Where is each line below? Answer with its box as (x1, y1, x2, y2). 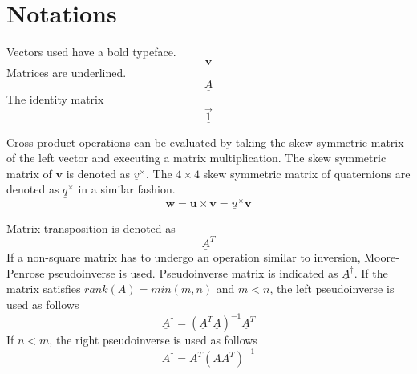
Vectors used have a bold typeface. (6, 43, 176, 60)
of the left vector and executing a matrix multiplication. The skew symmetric (6, 149, 387, 166)
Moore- (364, 249, 399, 266)
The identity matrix (6, 90, 104, 107)
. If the (354, 264, 388, 281)
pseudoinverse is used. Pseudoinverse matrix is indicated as (48, 264, 338, 281)
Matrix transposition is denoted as (6, 219, 176, 236)
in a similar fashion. (78, 181, 176, 197)
